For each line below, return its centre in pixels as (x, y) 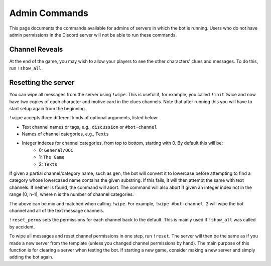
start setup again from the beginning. (48, 108)
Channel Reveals (36, 49)
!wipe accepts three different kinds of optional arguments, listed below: (84, 118)
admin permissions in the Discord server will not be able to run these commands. (93, 35)
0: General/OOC (56, 150)
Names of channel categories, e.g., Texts (65, 134)
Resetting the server (42, 83)
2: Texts (48, 164)
